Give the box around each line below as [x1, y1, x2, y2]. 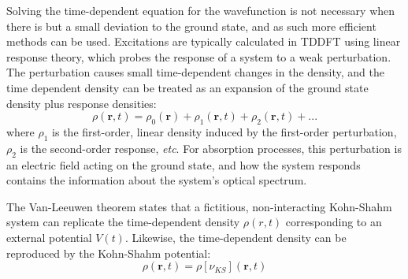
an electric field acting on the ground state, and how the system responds [6, 156, 361, 173]
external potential [6, 229, 92, 245]
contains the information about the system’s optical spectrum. [6, 172, 307, 188]
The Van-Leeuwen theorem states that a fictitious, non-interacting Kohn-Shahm [6, 198, 392, 214]
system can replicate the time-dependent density [6, 214, 240, 230]
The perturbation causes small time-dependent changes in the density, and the [6, 64, 384, 80]
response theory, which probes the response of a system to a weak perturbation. [6, 48, 391, 65]
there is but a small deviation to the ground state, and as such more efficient [6, 17, 376, 34]
